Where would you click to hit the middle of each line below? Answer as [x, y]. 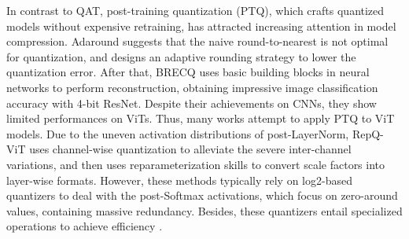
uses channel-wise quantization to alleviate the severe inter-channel [190, 149]
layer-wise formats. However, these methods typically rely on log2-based [179, 180]
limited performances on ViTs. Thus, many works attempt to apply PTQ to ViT [201, 118]
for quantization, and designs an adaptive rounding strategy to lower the [181, 56]
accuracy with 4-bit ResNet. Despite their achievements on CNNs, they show [192, 103]
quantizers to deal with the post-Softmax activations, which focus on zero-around [202, 195]
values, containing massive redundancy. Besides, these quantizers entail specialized [204, 210]
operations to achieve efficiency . [85, 226]
